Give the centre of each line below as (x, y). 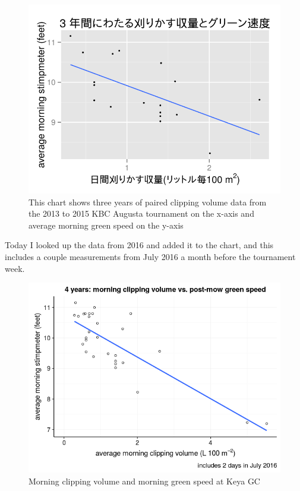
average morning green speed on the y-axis (106, 225)
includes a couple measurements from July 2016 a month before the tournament (150, 256)
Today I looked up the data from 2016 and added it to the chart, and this (139, 245)
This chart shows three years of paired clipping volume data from (148, 202)
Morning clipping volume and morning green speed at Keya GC (144, 481)
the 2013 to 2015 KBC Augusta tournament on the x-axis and (141, 213)
